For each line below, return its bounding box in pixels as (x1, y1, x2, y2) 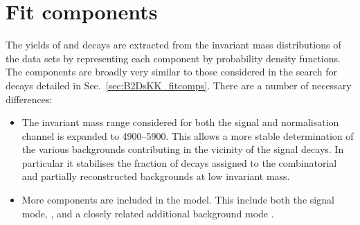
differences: (6, 91, 53, 106)
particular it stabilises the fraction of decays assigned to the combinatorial (21, 155, 337, 170)
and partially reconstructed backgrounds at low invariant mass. (21, 169, 290, 183)
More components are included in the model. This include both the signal (21, 192, 334, 207)
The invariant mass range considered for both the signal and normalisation (21, 115, 339, 129)
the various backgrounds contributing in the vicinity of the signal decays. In (21, 142, 344, 156)
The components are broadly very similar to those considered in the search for (6, 64, 337, 79)
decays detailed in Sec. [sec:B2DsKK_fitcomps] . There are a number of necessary (6, 78, 352, 92)
